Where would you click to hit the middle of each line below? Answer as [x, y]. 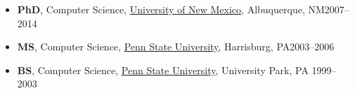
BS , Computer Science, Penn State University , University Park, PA [163, 70]
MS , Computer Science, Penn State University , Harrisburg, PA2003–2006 [176, 46]
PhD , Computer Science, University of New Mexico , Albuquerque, [161, 9]
